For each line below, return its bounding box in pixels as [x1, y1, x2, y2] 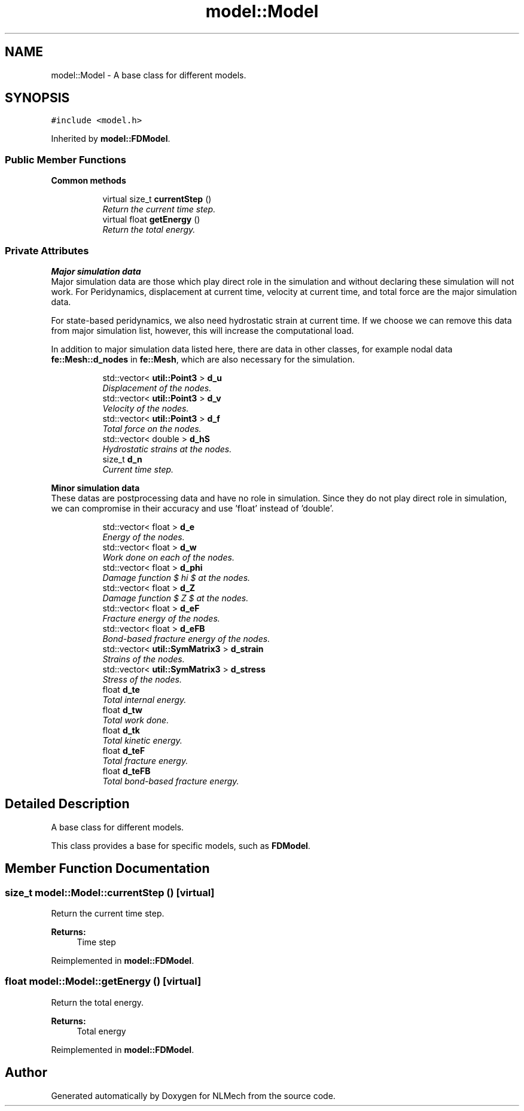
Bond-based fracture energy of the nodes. [102, 633, 270, 644]
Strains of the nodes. [102, 653, 185, 664]
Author [5, 1065, 47, 1080]
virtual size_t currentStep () [102, 194, 212, 205]
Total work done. [102, 714, 169, 725]
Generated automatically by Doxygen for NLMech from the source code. [51, 1090, 336, 1101]
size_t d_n [102, 453, 142, 464]
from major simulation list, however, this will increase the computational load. [51, 325, 354, 336]
